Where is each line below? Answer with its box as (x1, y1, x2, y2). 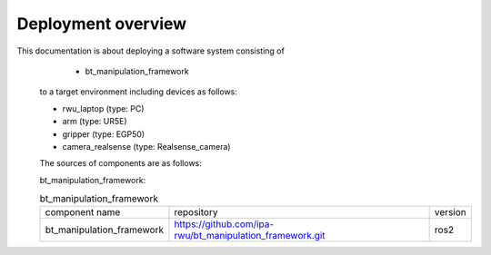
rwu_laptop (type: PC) (62, 103, 145, 113)
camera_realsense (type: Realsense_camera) (62, 141, 231, 152)
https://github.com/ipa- (174, 218, 275, 230)
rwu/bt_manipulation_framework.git (174, 230, 326, 242)
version (434, 206, 467, 219)
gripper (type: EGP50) (62, 128, 145, 140)
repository (174, 206, 218, 219)
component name (45, 206, 121, 219)
